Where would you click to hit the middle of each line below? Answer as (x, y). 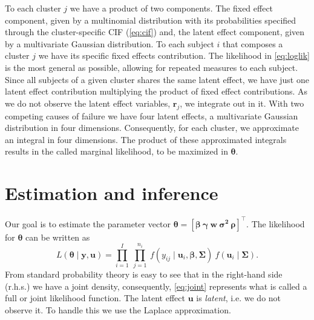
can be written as (58, 237)
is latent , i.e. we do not (239, 298)
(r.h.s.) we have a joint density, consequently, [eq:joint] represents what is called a (156, 286)
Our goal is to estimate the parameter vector (88, 223)
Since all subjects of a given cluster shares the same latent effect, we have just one (157, 79)
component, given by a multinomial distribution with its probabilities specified (151, 20)
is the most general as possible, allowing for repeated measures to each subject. (152, 67)
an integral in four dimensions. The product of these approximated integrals (146, 139)
